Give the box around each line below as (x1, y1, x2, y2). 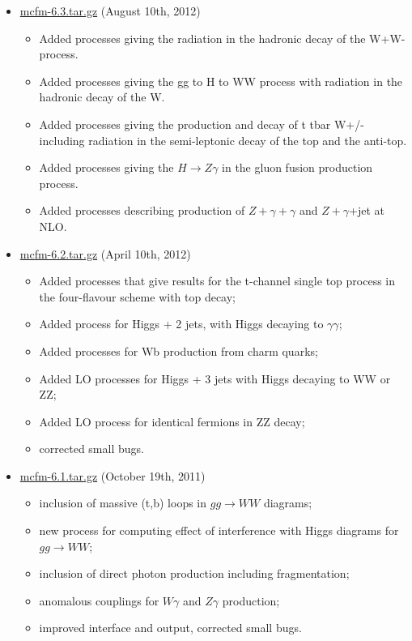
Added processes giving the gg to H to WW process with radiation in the (39, 72, 403, 89)
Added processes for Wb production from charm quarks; (39, 342, 318, 359)
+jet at (349, 202, 385, 219)
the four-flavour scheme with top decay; (39, 288, 236, 305)
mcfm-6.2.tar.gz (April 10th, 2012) (19, 245, 191, 262)
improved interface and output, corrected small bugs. (39, 619, 302, 636)
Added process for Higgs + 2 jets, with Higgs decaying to (39, 315, 324, 332)
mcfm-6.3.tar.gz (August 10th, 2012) (19, 2, 201, 19)
